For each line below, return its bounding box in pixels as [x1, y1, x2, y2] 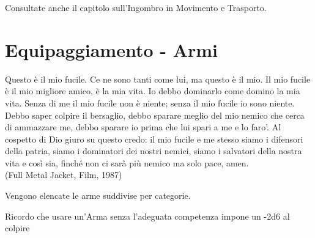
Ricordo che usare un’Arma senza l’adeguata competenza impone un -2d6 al [5, 209, 290, 222]
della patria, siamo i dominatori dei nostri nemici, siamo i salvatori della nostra [5, 144, 302, 157]
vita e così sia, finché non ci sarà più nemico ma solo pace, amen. [5, 156, 249, 169]
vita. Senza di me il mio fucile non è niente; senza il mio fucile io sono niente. [5, 96, 295, 109]
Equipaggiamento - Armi [5, 37, 218, 62]
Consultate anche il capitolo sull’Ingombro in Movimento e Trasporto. [5, 1, 267, 13]
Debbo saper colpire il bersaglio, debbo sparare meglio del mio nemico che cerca [5, 108, 305, 121]
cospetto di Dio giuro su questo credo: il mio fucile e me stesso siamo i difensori [5, 132, 303, 145]
